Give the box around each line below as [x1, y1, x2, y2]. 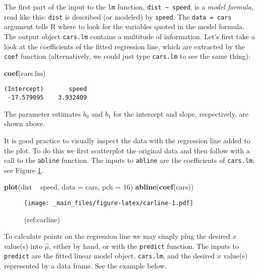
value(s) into [4, 240, 43, 251]
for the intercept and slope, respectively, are [113, 108, 248, 119]
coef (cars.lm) [4, 67, 46, 78]
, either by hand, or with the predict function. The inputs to [49, 240, 239, 251]
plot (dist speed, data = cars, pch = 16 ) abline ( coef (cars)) [4, 181, 194, 192]
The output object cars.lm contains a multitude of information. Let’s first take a [4, 31, 255, 41]
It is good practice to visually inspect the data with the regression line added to [4, 135, 250, 145]
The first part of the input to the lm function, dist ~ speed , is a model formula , [4, 2, 253, 12]
